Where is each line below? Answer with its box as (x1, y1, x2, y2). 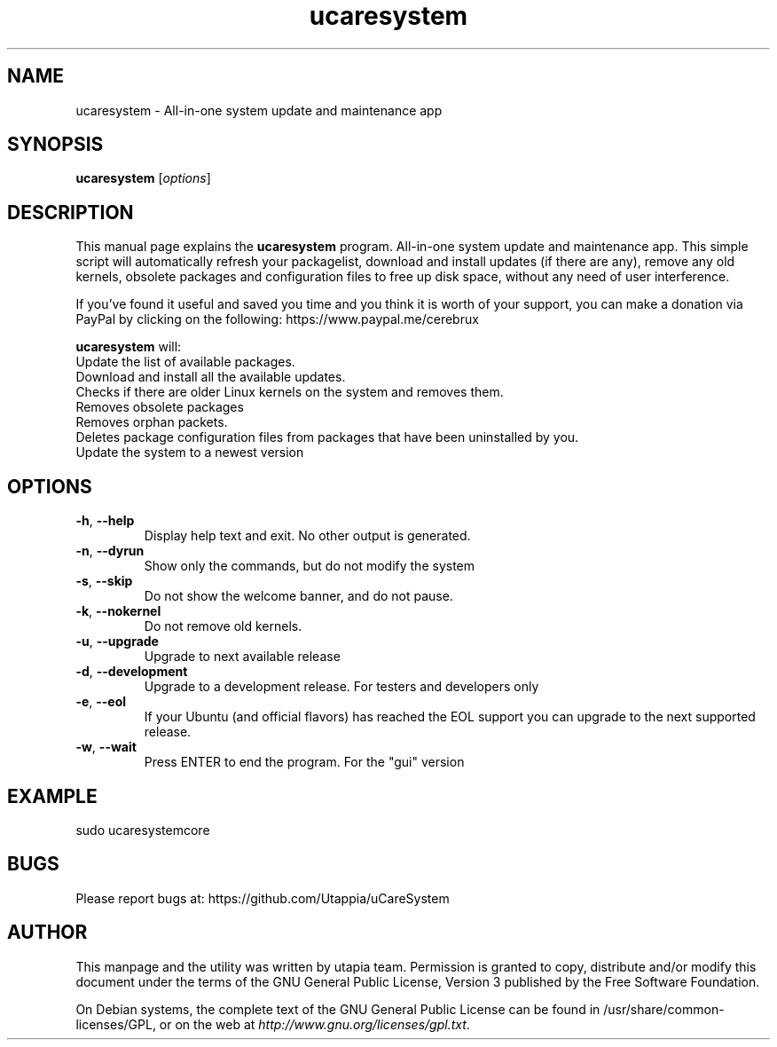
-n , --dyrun (75, 543, 145, 559)
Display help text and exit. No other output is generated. (144, 528, 471, 544)
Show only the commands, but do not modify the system (144, 558, 475, 574)
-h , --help (75, 513, 135, 529)
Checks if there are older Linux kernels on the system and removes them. (75, 384, 504, 400)
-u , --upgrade (75, 634, 159, 649)
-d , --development (75, 664, 188, 680)
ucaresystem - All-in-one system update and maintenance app (75, 102, 443, 118)
